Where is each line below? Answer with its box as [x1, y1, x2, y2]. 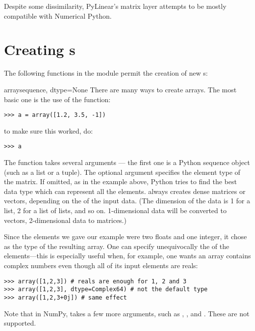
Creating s [4, 39, 76, 59]
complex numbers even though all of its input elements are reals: [4, 260, 198, 270]
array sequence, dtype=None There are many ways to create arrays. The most [4, 84, 237, 94]
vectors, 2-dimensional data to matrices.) [4, 215, 127, 225]
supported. [4, 318, 36, 328]
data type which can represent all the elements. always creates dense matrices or [4, 186, 246, 196]
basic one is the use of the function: [4, 94, 111, 104]
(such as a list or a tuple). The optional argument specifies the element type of [4, 166, 240, 177]
